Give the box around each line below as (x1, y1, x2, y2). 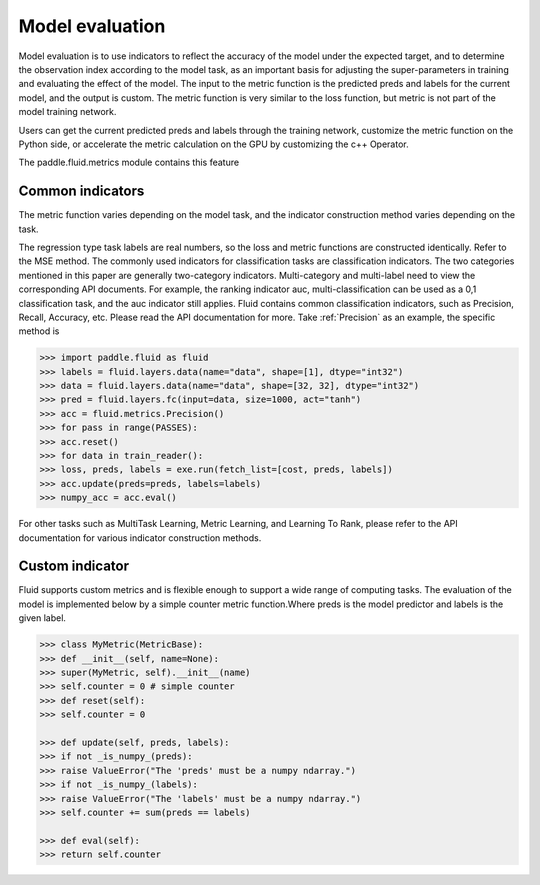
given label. (18, 612, 67, 624)
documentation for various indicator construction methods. (18, 531, 262, 544)
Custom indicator (18, 558, 130, 575)
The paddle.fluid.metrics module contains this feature (18, 156, 240, 169)
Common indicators (18, 183, 145, 200)
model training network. (18, 106, 117, 118)
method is (18, 325, 60, 337)
